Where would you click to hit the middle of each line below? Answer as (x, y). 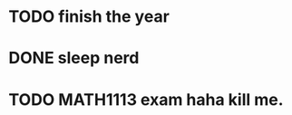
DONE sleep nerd (74, 58)
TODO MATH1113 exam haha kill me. (146, 99)
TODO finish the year (89, 17)
